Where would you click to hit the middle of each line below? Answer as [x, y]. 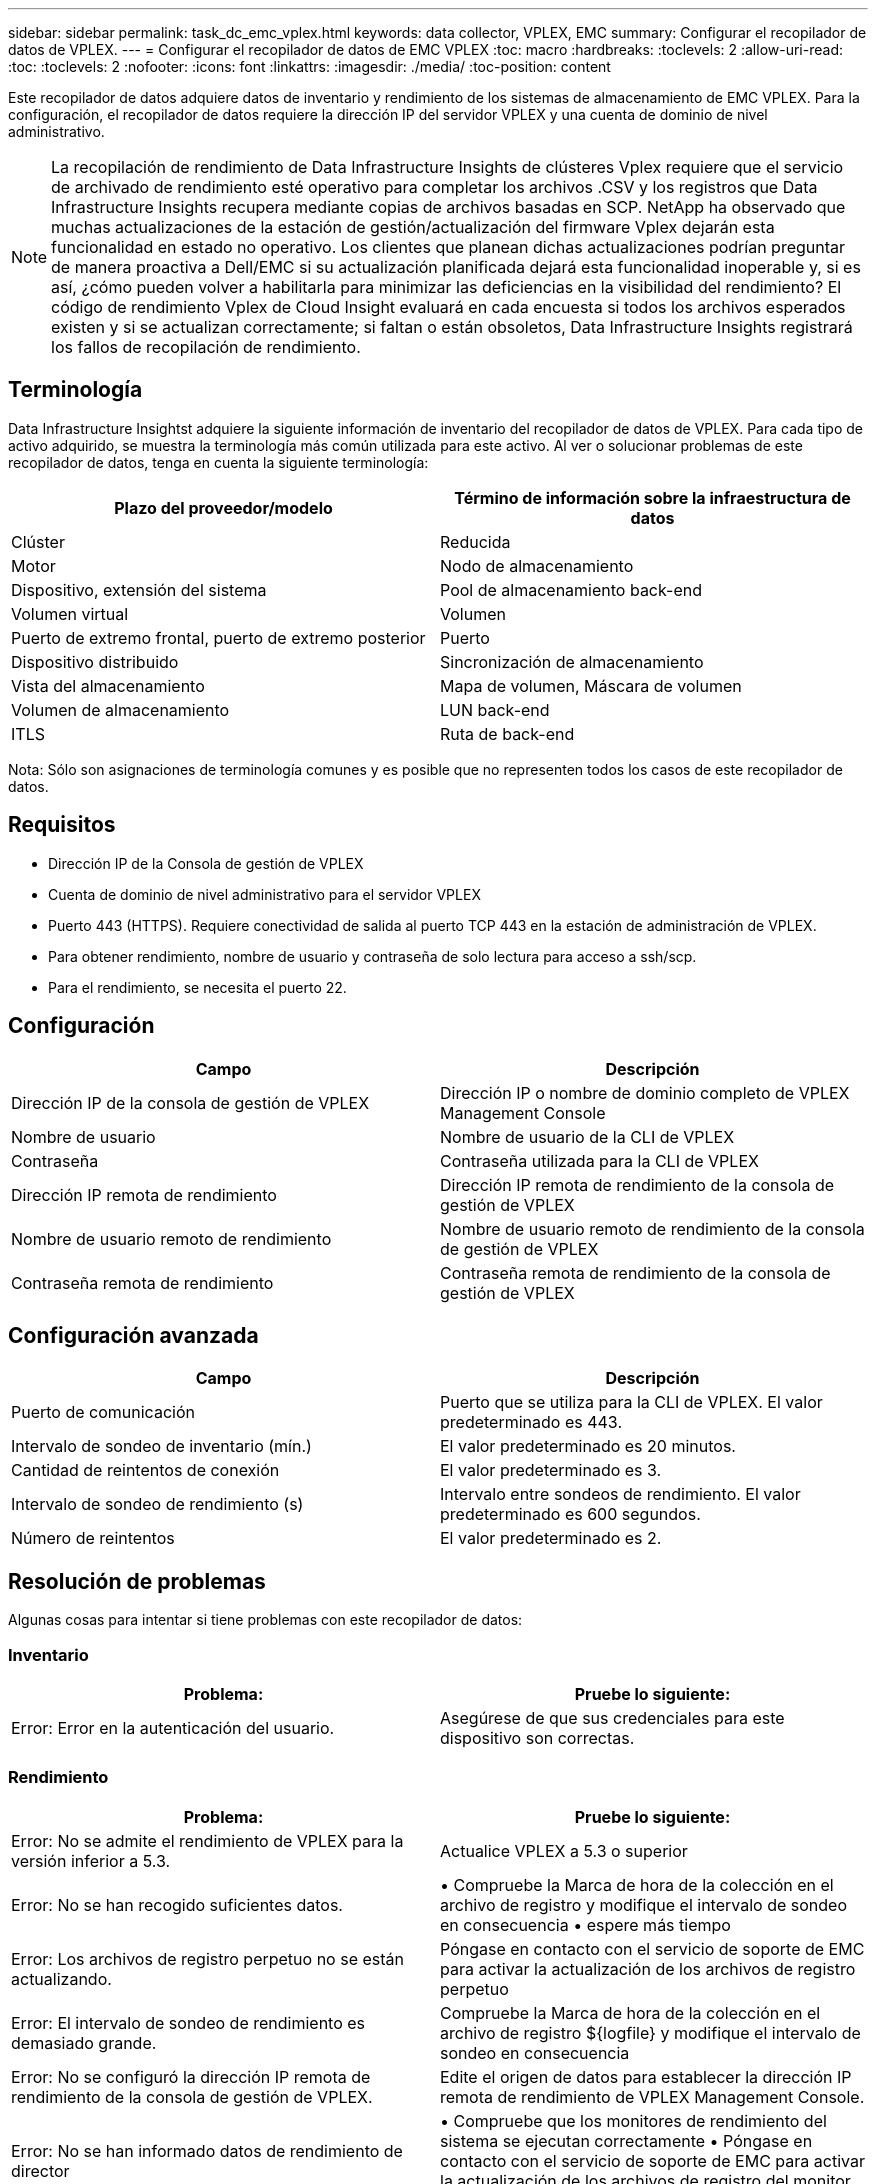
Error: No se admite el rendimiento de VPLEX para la [207, 1840]
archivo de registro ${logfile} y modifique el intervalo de [650, 2032]
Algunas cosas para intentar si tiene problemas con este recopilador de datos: [265, 1620]
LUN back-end [495, 709]
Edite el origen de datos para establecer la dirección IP [646, 2076]
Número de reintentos [93, 1538]
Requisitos [62, 825]
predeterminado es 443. [531, 1422]
